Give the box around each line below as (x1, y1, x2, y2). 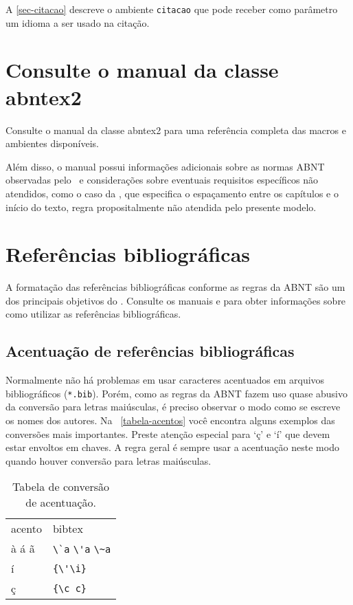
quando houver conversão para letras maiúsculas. (5, 453, 212, 467)
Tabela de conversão (12, 478, 110, 495)
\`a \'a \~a (52, 544, 111, 555)
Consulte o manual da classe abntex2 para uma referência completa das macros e (5, 122, 346, 137)
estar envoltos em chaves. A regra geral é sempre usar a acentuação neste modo (5, 440, 339, 454)
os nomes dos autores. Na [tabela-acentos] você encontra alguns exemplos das (5, 413, 335, 428)
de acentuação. (25, 494, 96, 511)
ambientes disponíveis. (5, 136, 99, 151)
